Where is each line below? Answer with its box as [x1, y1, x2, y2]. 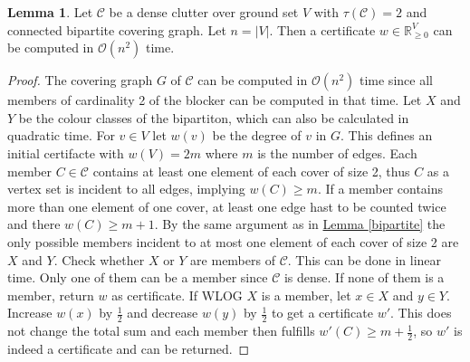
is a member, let [261, 285, 351, 304]
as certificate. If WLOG [111, 285, 243, 304]
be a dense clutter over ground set [109, 3, 299, 21]
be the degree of [212, 126, 302, 145]
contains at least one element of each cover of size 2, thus [92, 161, 410, 180]
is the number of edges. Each [257, 143, 417, 162]
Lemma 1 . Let [7, 3, 93, 21]
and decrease [127, 303, 198, 322]
